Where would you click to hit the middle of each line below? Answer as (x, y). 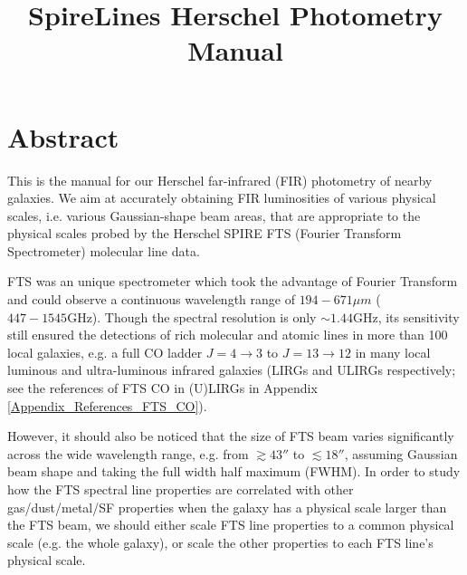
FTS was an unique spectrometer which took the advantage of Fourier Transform (233, 281)
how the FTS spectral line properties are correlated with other (181, 489)
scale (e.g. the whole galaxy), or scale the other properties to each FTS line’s (220, 542)
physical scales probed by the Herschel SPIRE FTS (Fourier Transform (205, 233)
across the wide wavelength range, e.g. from (128, 453)
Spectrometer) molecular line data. (104, 250)
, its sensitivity (419, 316)
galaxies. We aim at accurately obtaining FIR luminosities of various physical (222, 198)
